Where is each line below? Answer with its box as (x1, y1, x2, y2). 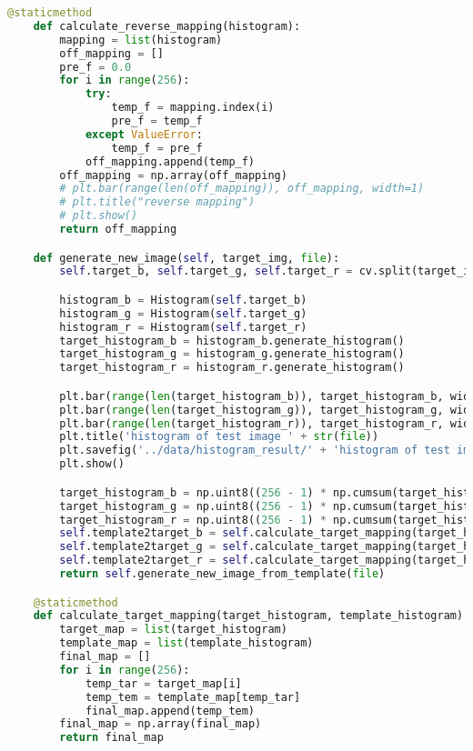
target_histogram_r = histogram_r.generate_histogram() (59, 361, 405, 375)
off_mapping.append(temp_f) (85, 155, 256, 168)
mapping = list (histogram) (59, 33, 223, 46)
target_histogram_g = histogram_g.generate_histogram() (59, 347, 405, 361)
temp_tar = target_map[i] (85, 676, 242, 690)
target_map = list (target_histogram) (59, 623, 287, 636)
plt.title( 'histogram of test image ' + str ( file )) (59, 430, 379, 444)
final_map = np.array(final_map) (59, 717, 262, 731)
